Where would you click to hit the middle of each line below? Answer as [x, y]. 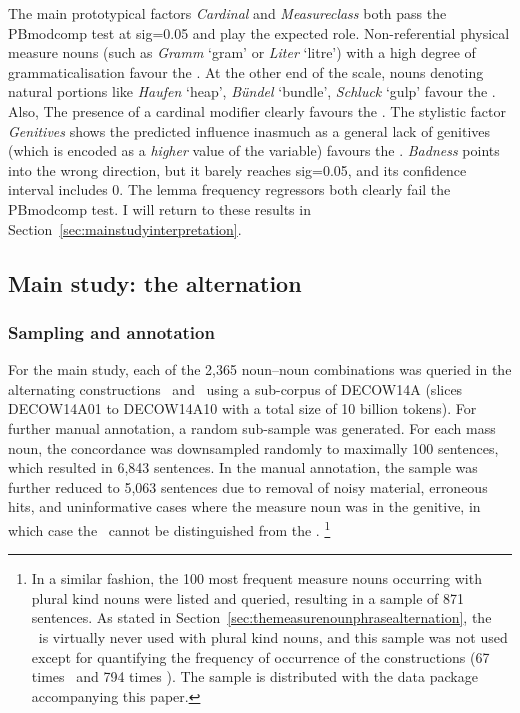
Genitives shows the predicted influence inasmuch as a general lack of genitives [249, 130]
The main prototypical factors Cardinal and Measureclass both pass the [227, 13]
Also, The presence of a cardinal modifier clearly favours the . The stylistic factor [257, 110]
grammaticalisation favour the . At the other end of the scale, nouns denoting [246, 71]
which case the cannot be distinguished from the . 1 [169, 528]
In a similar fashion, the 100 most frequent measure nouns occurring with [256, 578]
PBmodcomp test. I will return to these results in [159, 208]
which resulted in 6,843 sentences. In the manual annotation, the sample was [243, 467]
